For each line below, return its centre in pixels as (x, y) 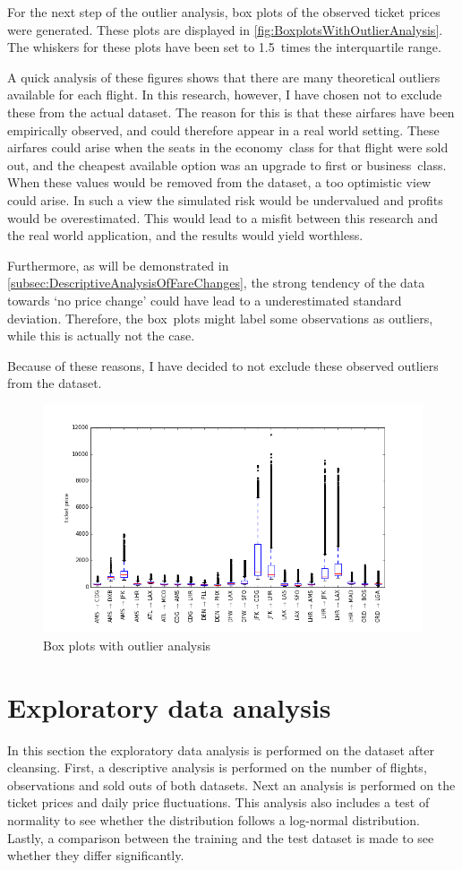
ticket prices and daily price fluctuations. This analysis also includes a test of (218, 802)
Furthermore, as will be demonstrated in (118, 265)
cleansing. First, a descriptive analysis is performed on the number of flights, (217, 767)
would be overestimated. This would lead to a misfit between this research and (223, 217)
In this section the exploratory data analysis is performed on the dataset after (221, 749)
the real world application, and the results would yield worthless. (185, 235)
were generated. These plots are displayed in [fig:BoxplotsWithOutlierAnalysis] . (225, 29)
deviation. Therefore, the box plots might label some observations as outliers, (220, 318)
